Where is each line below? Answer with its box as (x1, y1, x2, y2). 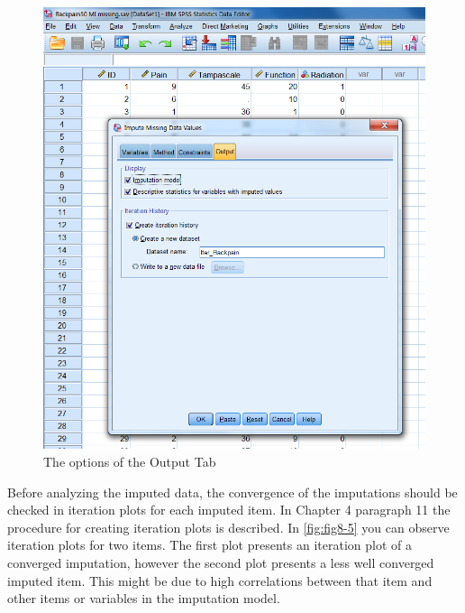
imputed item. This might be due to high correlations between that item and (7, 571, 433, 590)
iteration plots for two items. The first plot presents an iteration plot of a (7, 535, 412, 554)
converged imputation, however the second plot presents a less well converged (7, 553, 434, 571)
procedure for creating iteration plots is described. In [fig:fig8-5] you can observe (7, 517, 450, 536)
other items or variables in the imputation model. (7, 589, 280, 608)
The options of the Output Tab (43, 451, 216, 470)
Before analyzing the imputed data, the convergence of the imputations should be (7, 482, 458, 501)
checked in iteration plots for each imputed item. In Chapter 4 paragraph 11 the (7, 500, 451, 519)
